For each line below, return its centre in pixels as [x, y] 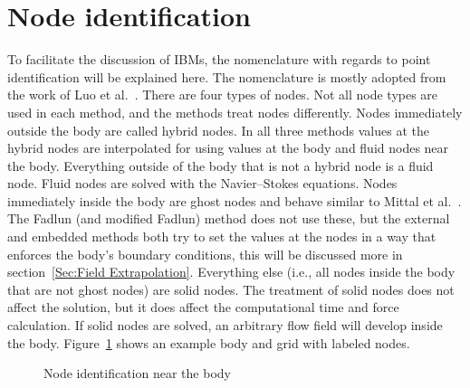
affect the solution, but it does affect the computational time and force [203, 307]
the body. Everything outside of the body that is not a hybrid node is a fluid [221, 165]
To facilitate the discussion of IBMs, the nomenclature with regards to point [219, 59]
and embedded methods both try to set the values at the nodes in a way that [222, 237]
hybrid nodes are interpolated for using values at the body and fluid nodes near [228, 148]
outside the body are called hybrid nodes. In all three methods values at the [218, 130]
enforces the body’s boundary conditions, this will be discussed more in [205, 254]
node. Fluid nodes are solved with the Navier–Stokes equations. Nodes [202, 183]
